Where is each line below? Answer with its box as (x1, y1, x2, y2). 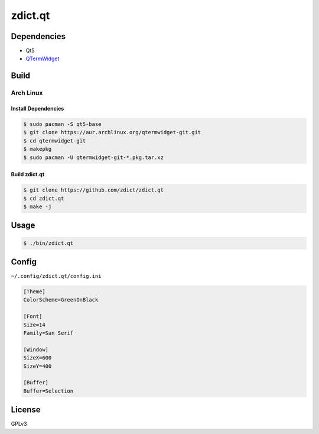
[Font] (23, 313, 43, 320)
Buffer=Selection (23, 387, 74, 394)
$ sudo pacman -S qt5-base (23, 121, 102, 128)
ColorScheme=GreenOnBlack (23, 296, 99, 303)
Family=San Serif (23, 329, 74, 336)
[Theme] (23, 289, 45, 295)
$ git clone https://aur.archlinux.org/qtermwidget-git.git (23, 129, 201, 136)
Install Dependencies (11, 105, 64, 112)
